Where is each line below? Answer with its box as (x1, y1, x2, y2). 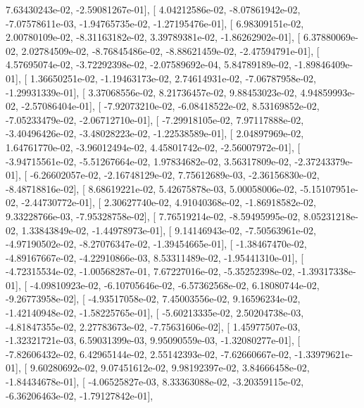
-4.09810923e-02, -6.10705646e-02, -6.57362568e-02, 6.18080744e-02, (30, 277, 320, 292)
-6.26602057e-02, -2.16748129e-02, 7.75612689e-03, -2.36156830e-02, (30, 167, 320, 182)
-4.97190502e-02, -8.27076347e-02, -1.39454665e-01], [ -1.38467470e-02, (6, 236, 307, 251)
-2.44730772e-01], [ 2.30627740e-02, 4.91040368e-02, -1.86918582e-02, (21, 195, 316, 210)
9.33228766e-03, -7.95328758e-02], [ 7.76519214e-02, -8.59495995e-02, (6, 208, 301, 223)
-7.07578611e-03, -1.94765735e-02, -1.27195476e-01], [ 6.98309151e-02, (6, 15, 304, 30)
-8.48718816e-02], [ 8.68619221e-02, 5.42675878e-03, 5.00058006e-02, (6, 181, 297, 196)
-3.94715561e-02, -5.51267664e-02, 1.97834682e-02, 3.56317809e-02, (6, 153, 291, 168)
